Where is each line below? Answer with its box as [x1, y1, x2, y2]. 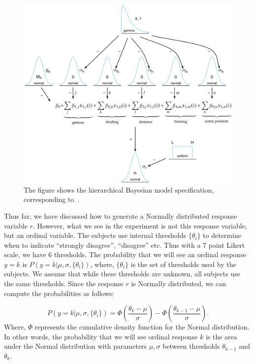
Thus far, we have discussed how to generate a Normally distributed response [4, 210, 237, 221]
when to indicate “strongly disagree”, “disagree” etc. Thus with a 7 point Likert [4, 239, 245, 250]
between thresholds [162, 341, 220, 351]
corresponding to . [24, 194, 80, 204]
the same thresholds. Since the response [4, 278, 124, 289]
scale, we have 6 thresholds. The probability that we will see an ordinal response [4, 249, 247, 260]
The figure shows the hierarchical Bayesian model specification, [24, 184, 214, 195]
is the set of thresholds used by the [130, 259, 236, 269]
